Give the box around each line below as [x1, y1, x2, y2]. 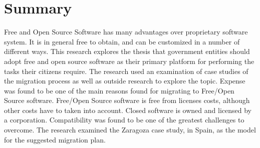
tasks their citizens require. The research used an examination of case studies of [4, 65, 248, 76]
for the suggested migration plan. [4, 134, 106, 144]
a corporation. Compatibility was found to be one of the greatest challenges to [4, 114, 244, 125]
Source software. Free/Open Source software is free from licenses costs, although [4, 95, 250, 105]
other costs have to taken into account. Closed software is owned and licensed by [4, 104, 251, 115]
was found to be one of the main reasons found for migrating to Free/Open [4, 85, 234, 95]
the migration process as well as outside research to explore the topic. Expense [4, 75, 245, 86]
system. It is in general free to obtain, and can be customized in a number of [4, 36, 240, 46]
